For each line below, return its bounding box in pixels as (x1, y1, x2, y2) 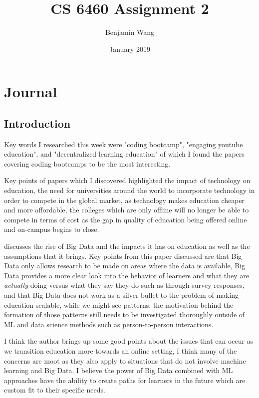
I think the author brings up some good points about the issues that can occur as (4, 336, 254, 346)
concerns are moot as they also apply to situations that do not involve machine (4, 355, 246, 366)
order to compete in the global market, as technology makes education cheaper (4, 195, 245, 205)
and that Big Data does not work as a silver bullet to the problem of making (4, 290, 239, 300)
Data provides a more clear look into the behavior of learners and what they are (4, 270, 250, 280)
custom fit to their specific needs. (4, 385, 105, 395)
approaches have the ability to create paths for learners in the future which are (4, 375, 246, 385)
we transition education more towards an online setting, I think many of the (4, 345, 237, 356)
